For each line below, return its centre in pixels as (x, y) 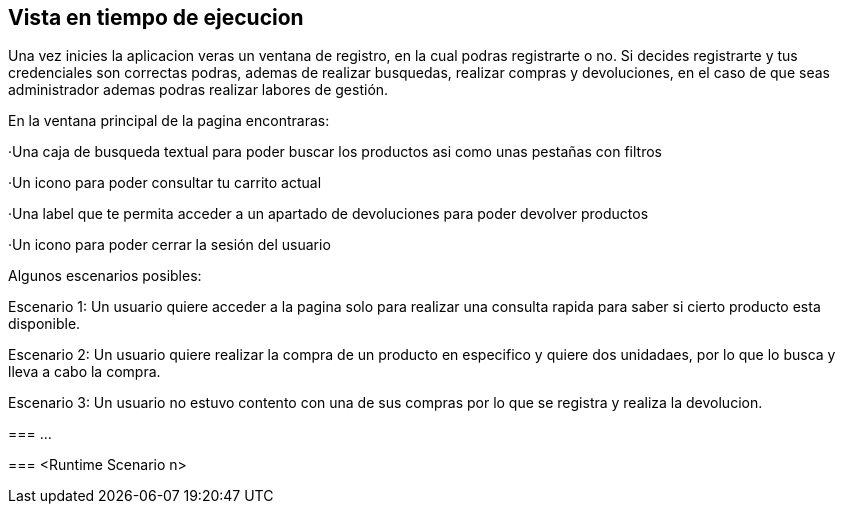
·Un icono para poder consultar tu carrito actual (165, 183)
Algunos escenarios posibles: (105, 276)
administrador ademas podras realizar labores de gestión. (198, 90)
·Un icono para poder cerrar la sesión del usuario (169, 245)
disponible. (44, 324)
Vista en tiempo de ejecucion (156, 17)
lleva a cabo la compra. (84, 372)
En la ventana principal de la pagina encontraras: (169, 121)
